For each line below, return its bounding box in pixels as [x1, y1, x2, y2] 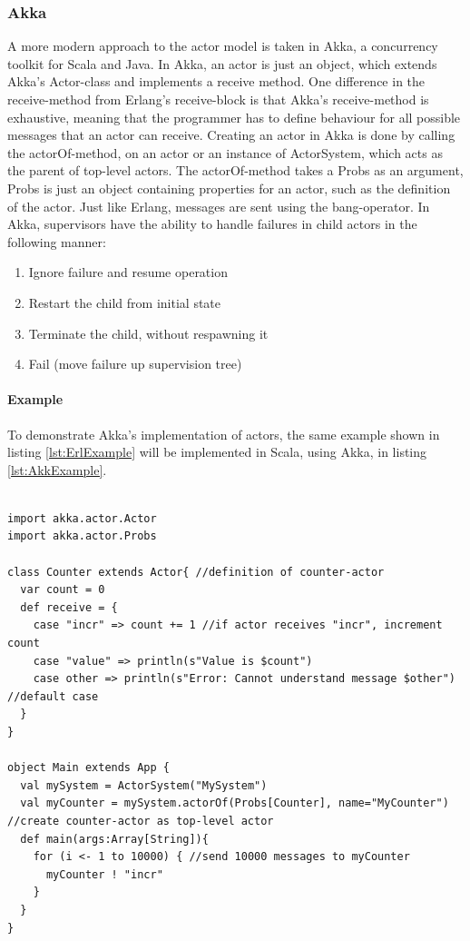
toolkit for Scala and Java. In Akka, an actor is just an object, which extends [7, 54, 437, 73]
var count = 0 [20, 583, 105, 597]
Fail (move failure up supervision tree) [28, 354, 242, 373]
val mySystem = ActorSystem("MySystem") [20, 778, 268, 792]
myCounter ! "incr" [45, 867, 163, 881]
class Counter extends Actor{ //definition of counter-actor [7, 565, 385, 579]
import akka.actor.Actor [7, 511, 157, 525]
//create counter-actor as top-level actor [7, 814, 274, 827]
